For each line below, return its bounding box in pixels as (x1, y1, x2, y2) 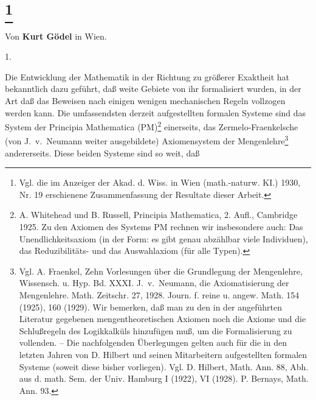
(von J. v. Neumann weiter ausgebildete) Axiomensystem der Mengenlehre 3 (5, 133, 289, 147)
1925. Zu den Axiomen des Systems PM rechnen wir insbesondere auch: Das (19, 220, 303, 233)
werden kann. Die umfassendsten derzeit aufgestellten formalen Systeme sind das (5, 106, 306, 119)
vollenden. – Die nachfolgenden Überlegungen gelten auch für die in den (19, 336, 287, 349)
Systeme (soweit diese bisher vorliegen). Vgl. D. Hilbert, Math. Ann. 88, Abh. (19, 360, 309, 373)
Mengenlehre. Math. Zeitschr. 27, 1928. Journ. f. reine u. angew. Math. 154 (19, 289, 300, 301)
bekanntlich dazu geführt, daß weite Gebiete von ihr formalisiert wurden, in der (5, 82, 301, 95)
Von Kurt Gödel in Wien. (5, 29, 107, 42)
